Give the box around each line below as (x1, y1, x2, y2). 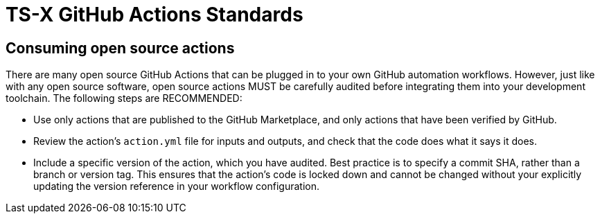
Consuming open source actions (6, 39, 235, 57)
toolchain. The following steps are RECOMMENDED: (6, 92, 242, 105)
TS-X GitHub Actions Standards (6, 3, 303, 26)
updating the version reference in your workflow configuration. (33, 180, 319, 193)
